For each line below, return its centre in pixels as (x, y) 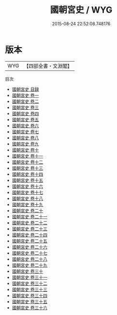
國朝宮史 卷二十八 (29, 259)
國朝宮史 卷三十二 (29, 283)
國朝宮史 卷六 (25, 125)
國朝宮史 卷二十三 (29, 229)
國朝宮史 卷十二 (28, 162)
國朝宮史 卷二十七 (29, 253)
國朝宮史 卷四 (25, 113)
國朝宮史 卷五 (25, 119)
